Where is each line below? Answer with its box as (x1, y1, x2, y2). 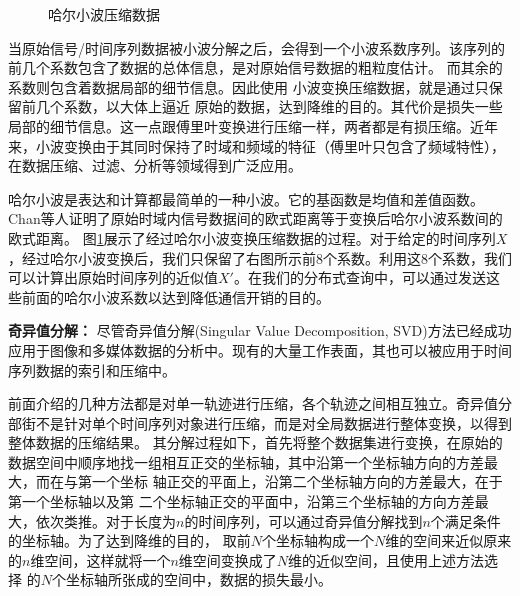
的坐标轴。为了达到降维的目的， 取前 (8, 530, 251, 551)
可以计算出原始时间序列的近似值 (8, 267, 218, 288)
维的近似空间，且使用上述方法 (288, 549, 485, 570)
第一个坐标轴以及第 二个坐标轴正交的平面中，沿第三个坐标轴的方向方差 (8, 491, 475, 512)
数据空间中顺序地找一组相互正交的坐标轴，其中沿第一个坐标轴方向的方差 (8, 451, 484, 472)
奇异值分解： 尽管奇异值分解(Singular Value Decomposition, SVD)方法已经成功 (8, 320, 512, 341)
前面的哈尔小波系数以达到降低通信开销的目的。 (21, 286, 330, 307)
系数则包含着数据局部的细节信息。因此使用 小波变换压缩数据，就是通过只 (8, 76, 489, 97)
